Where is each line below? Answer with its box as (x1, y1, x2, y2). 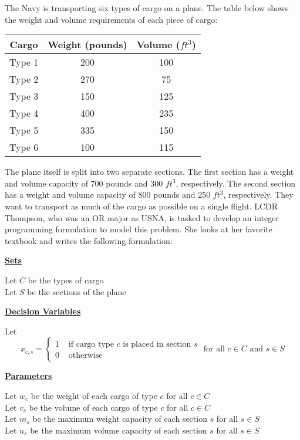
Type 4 (9, 106, 39, 120)
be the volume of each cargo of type (29, 401, 158, 413)
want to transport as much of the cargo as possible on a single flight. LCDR (5, 199, 278, 212)
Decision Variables (5, 305, 81, 317)
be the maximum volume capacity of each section (30, 424, 207, 436)
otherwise (68, 351, 103, 360)
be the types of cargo (28, 273, 104, 286)
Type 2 (9, 72, 39, 86)
